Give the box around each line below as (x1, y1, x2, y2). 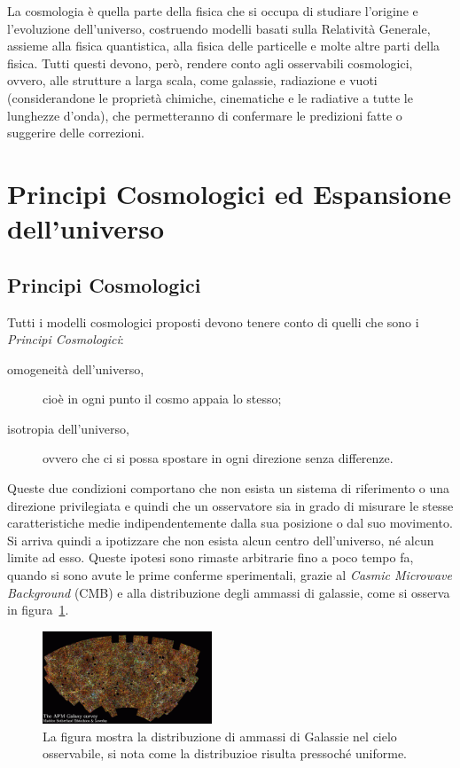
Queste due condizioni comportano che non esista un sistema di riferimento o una (7, 479, 450, 498)
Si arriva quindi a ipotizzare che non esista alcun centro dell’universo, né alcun (7, 530, 434, 549)
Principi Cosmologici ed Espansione (7, 175, 452, 211)
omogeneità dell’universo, (7, 359, 144, 378)
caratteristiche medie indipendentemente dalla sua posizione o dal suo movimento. (7, 513, 453, 532)
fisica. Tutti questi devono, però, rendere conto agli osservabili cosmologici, (7, 53, 413, 72)
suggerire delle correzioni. (7, 123, 145, 142)
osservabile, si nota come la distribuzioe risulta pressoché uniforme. (43, 744, 407, 763)
